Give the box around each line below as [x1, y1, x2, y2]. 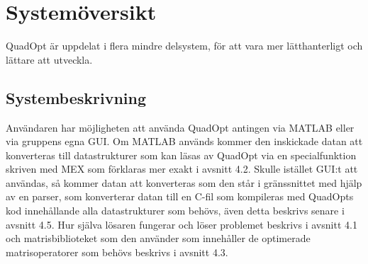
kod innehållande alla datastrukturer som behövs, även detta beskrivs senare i [6, 203, 345, 218]
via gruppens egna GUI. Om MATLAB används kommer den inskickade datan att [6, 134, 363, 149]
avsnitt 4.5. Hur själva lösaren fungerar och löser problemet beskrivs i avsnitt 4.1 [6, 217, 357, 231]
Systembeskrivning [6, 86, 147, 108]
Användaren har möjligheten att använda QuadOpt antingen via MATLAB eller [6, 120, 355, 134]
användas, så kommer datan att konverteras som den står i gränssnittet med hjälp [6, 175, 362, 190]
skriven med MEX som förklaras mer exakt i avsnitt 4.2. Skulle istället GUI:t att [6, 161, 358, 176]
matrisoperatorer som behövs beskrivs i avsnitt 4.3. [6, 244, 228, 259]
